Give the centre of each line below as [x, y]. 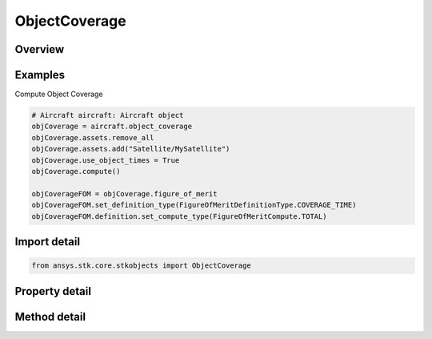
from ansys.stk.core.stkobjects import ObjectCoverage [141, 266]
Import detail [47, 242]
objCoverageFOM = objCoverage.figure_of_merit [124, 194]
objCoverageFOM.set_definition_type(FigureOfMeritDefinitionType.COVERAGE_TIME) [194, 205]
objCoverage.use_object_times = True [106, 160]
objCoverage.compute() [76, 172]
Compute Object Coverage [59, 94]
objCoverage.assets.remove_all [93, 137]
